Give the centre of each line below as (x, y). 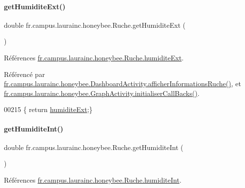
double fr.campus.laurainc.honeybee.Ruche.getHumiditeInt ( (94, 147)
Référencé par (24, 74)
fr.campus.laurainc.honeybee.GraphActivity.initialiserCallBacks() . (102, 93)
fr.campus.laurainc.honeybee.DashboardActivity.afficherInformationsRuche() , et (122, 84)
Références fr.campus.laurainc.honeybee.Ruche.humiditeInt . (93, 179)
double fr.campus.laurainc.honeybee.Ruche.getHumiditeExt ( (95, 25)
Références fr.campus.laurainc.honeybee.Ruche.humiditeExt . (94, 57)
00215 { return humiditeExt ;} (48, 109)
